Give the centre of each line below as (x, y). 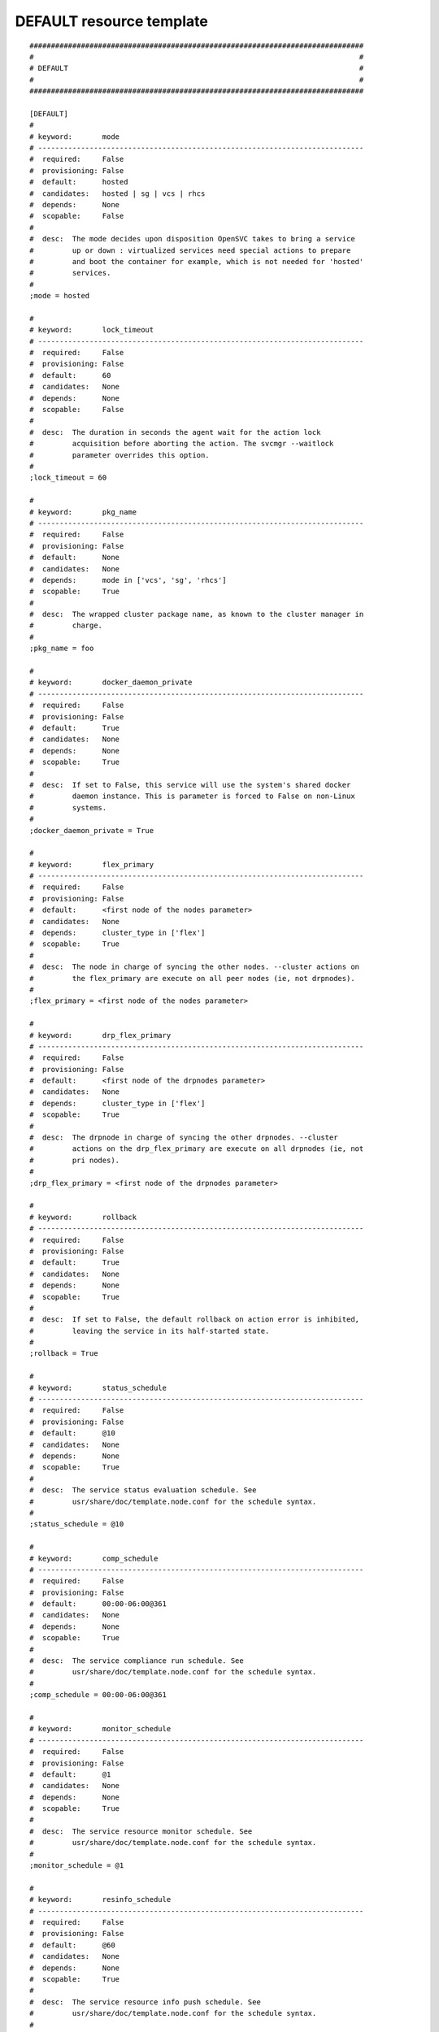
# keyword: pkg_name (83, 512)
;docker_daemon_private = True (92, 830)
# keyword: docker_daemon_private (111, 682)
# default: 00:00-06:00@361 (98, 1604)
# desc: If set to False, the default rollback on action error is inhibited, (195, 1320)
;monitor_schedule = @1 (77, 1866)
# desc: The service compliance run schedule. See (137, 1661)
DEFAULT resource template (112, 21)
